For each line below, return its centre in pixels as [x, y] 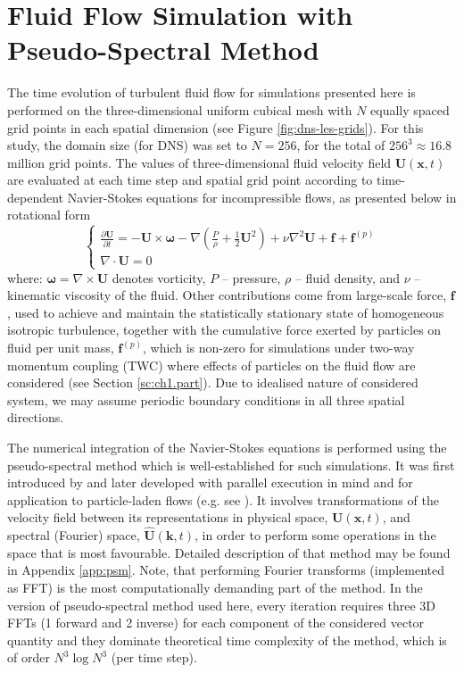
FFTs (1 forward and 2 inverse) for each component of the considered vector [216, 623]
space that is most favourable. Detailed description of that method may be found [229, 552]
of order [29, 657]
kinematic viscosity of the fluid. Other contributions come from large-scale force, [227, 295]
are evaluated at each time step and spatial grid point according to [190, 180]
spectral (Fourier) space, [74, 535]
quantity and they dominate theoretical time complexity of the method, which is [227, 640]
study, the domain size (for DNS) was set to [127, 145]
